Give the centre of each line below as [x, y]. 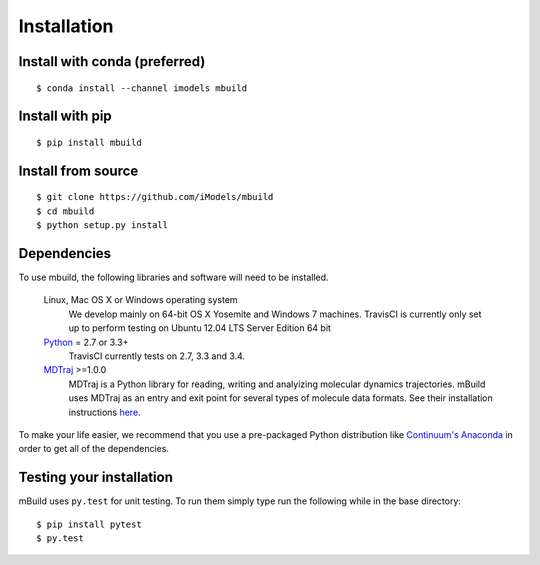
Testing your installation [96, 477]
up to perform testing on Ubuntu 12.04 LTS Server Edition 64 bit [200, 328]
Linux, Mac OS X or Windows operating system [141, 300]
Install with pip [65, 116]
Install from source [78, 170]
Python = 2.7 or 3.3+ [86, 342]
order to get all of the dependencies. [94, 449]
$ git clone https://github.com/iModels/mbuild [155, 197]
